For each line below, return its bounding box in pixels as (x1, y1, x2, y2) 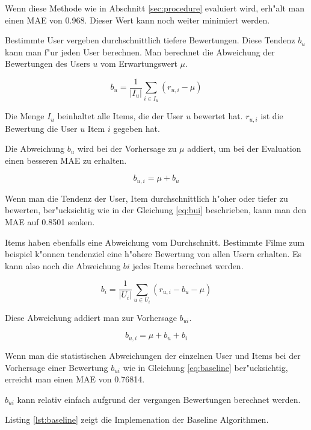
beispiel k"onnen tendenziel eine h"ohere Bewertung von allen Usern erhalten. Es (5, 248, 302, 260)
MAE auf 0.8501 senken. (5, 216, 95, 228)
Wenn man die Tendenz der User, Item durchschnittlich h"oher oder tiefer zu (5, 192, 288, 204)
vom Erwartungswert (100, 57, 177, 70)
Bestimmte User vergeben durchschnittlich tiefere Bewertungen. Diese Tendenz (5, 34, 295, 46)
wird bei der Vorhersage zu (77, 142, 177, 155)
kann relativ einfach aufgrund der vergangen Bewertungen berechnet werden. (17, 393, 301, 405)
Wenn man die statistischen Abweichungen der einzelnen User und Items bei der (5, 349, 301, 361)
